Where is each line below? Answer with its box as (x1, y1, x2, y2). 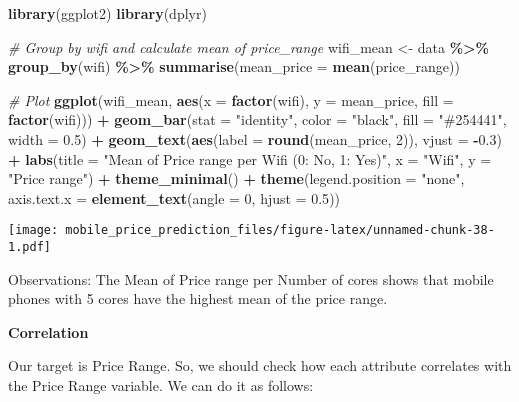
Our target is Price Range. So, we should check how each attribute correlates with (8, 355, 512, 376)
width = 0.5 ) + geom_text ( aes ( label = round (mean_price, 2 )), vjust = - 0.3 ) (8, 128, 502, 149)
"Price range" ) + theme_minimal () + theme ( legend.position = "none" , (8, 168, 465, 189)
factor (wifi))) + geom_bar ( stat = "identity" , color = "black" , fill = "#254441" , (8, 109, 507, 130)
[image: (8, 223, 59, 238)
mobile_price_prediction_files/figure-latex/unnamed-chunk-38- (65, 223, 495, 238)
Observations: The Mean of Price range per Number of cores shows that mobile (8, 268, 494, 289)
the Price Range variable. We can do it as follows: (8, 375, 314, 396)
